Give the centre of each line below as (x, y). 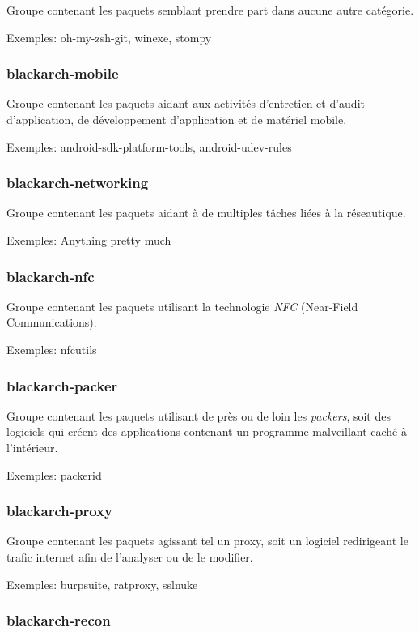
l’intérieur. (32, 447)
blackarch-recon (59, 620)
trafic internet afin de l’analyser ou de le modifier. (130, 557)
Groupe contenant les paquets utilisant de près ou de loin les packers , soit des (199, 415)
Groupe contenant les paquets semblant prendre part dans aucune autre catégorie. (210, 10)
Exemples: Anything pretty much (89, 240)
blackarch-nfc (51, 276)
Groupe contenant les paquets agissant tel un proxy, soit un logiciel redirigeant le (207, 541)
